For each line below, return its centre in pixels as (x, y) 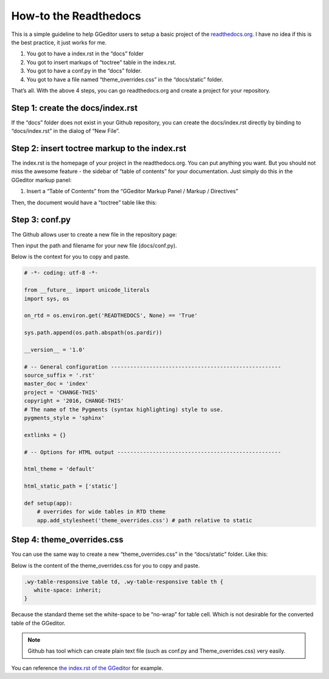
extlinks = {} (45, 435)
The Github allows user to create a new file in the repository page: (94, 234)
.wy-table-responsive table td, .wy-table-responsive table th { (124, 581)
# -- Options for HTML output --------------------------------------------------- (153, 452)
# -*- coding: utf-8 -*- (61, 273)
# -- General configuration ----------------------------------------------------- (153, 367)
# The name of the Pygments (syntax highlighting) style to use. (124, 409)
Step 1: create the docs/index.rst (75, 108)
